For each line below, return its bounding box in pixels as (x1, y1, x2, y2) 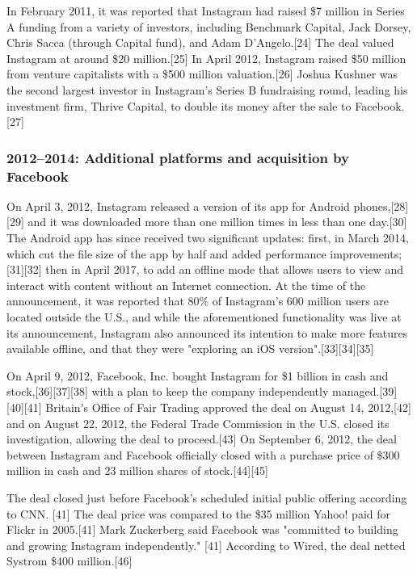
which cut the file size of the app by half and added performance (6, 245, 326, 262)
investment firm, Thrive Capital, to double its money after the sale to (6, 97, 352, 114)
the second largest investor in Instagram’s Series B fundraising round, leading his (6, 81, 408, 98)
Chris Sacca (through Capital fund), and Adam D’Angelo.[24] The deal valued (6, 34, 394, 51)
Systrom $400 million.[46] (6, 552, 133, 569)
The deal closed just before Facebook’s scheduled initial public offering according (6, 489, 407, 506)
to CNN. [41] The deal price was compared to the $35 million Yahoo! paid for (6, 505, 391, 522)
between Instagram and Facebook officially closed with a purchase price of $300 (6, 446, 400, 463)
